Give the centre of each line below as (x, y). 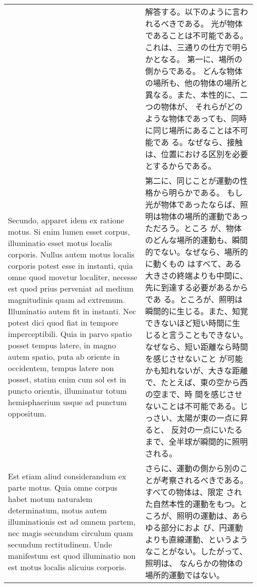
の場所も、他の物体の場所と (196, 83)
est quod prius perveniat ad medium (71, 288)
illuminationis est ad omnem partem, (72, 521)
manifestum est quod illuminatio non (72, 555)
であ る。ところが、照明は (194, 299)
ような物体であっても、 (188, 118)
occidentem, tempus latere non (61, 368)
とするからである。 (180, 166)
